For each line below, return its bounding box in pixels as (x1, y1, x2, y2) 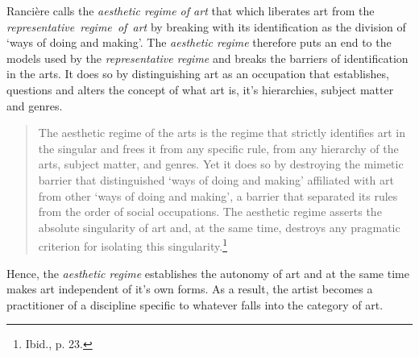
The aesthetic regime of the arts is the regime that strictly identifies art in (38, 124, 405, 141)
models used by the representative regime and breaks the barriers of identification (6, 49, 409, 66)
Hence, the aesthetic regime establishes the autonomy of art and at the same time (6, 264, 409, 281)
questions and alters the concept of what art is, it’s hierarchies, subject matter (6, 81, 394, 98)
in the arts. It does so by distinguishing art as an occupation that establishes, (6, 65, 389, 82)
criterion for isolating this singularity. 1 (38, 235, 227, 254)
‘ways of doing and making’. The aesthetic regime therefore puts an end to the (6, 34, 392, 51)
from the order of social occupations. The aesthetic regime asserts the (38, 203, 382, 220)
